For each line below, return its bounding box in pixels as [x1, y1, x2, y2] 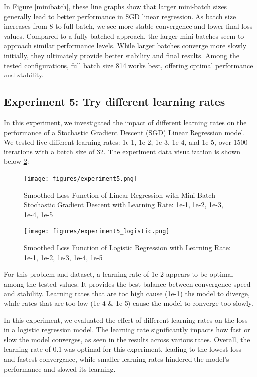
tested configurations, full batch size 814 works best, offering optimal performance [4, 60, 253, 70]
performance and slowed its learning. [4, 363, 116, 374]
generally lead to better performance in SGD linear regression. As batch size [4, 11, 236, 21]
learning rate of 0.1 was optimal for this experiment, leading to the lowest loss [4, 344, 242, 354]
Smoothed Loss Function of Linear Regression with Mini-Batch [24, 189, 215, 200]
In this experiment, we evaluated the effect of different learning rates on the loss [4, 314, 248, 325]
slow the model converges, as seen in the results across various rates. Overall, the [4, 334, 250, 344]
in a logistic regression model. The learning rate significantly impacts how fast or [4, 324, 250, 335]
